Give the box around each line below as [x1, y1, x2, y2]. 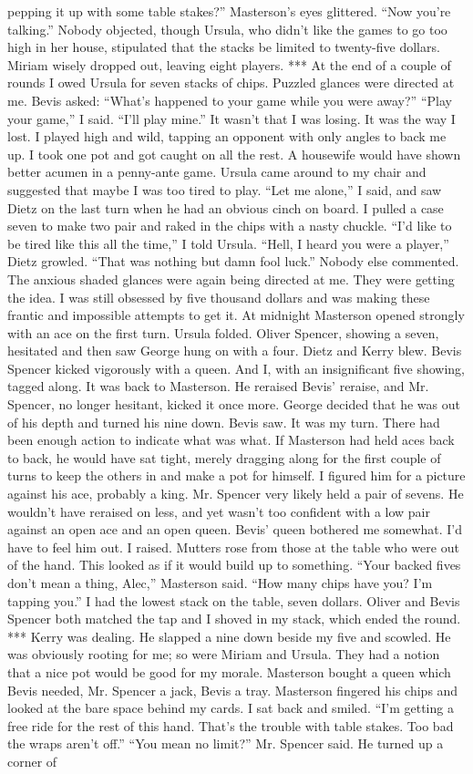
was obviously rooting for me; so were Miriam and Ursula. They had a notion [7, 645, 440, 664]
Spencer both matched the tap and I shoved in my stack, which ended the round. [7, 609, 461, 628]
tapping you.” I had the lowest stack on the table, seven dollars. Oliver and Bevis [7, 591, 460, 610]
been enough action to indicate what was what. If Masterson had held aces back [7, 430, 455, 449]
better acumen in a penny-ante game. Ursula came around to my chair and [7, 162, 427, 181]
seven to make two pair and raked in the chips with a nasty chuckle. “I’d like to [7, 216, 452, 235]
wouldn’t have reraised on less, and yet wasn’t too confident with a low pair [7, 501, 430, 521]
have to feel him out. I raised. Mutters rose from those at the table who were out [7, 537, 459, 556]
